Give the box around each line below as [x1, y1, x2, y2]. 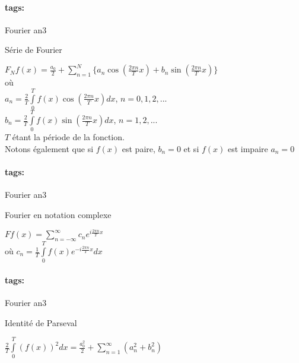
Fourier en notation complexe [5, 208, 112, 220]
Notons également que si [5, 142, 94, 154]
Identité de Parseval [5, 316, 77, 329]
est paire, [122, 142, 155, 154]
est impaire [227, 142, 268, 154]
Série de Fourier [5, 43, 62, 56]
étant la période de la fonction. [12, 131, 125, 143]
